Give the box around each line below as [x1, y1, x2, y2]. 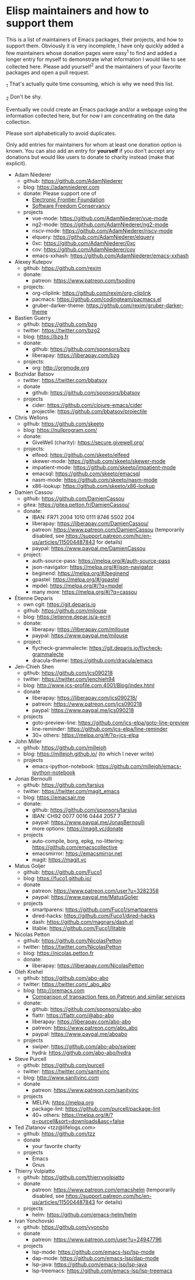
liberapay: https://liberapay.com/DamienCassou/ [32, 520, 149, 527]
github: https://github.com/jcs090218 [23, 669, 113, 676]
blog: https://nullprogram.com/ [23, 426, 97, 433]
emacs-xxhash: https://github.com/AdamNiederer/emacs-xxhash [32, 252, 189, 259]
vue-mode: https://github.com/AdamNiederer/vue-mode [32, 215, 168, 222]
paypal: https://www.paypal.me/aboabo [32, 1030, 127, 1037]
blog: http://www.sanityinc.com [23, 1074, 99, 1081]
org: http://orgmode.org [32, 364, 89, 371]
